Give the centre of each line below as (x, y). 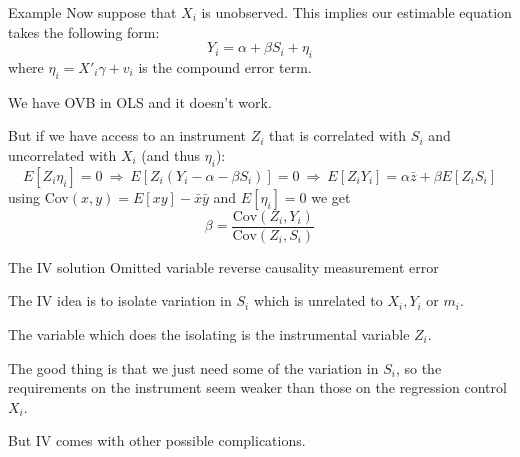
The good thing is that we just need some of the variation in (193, 367)
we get (331, 196)
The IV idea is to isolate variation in (120, 300)
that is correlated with (338, 135)
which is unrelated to (318, 300)
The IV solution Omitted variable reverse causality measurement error (223, 266)
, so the (418, 367)
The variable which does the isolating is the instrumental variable (209, 334)
